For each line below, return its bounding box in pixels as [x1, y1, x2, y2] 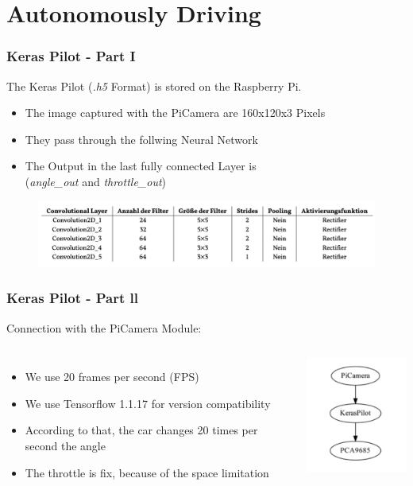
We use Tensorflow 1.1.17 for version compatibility [25, 395, 271, 411]
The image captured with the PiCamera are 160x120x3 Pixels [25, 104, 326, 121]
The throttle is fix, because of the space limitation [25, 464, 269, 480]
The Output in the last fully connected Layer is [25, 157, 257, 174]
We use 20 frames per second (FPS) [25, 368, 199, 385]
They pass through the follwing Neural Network [25, 130, 258, 147]
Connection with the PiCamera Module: [6, 319, 202, 336]
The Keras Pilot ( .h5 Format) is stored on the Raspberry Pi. [6, 77, 302, 94]
